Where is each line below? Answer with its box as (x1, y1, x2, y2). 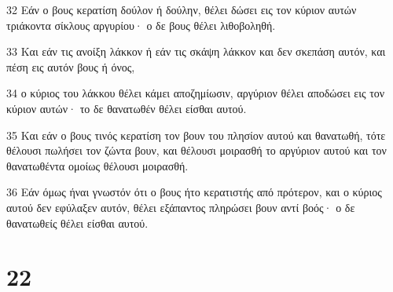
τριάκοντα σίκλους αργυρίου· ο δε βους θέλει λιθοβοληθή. (6, 16, 276, 33)
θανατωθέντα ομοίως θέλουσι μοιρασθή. (6, 157, 189, 173)
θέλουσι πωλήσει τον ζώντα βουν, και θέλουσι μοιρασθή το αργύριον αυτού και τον (6, 142, 387, 159)
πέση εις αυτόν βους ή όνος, (6, 58, 135, 75)
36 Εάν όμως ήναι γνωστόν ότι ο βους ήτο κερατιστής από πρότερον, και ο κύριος (6, 184, 382, 200)
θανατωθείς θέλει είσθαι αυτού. (6, 214, 149, 231)
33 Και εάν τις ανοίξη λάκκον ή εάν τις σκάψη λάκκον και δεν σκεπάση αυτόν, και (6, 43, 386, 60)
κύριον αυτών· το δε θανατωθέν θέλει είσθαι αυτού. (6, 100, 247, 116)
